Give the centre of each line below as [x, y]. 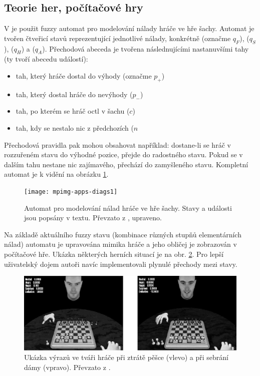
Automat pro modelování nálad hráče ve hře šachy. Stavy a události [128, 208]
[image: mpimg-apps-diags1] [71, 192]
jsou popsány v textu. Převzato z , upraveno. [93, 218]
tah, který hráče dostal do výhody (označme [84, 75]
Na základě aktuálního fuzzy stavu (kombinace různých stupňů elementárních [123, 234]
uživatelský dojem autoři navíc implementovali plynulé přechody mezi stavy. [121, 264]
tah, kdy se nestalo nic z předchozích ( [75, 127]
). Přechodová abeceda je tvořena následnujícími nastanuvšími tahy [146, 48]
